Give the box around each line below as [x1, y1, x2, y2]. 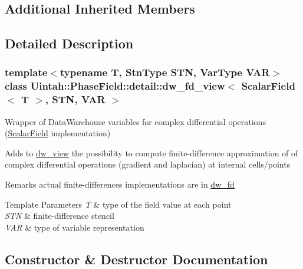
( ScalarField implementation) [5, 127, 111, 139]
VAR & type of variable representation [5, 221, 144, 233]
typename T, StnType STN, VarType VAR [60, 65, 270, 80]
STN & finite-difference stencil [5, 209, 114, 222]
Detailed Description [5, 34, 134, 53]
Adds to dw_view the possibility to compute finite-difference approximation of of [5, 146, 298, 159]
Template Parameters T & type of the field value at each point [5, 198, 232, 210]
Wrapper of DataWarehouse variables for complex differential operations [5, 115, 266, 127]
